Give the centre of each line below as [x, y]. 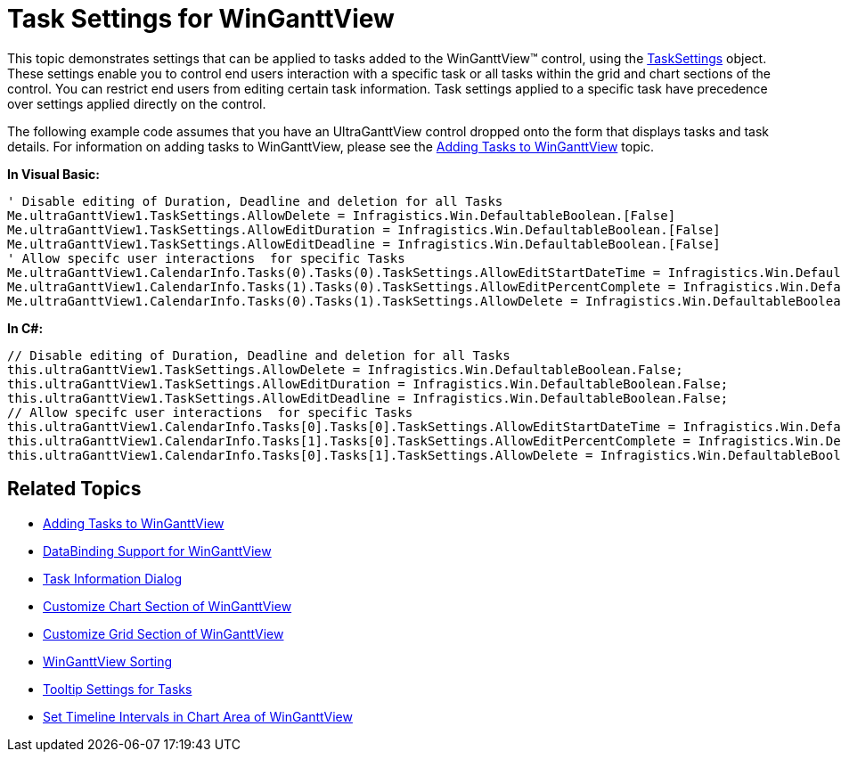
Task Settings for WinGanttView [201, 19]
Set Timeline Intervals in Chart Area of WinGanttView [198, 716]
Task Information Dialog [112, 578]
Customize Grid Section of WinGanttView [163, 633]
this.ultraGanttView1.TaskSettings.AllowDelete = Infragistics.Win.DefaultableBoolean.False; [345, 369]
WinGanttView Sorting [108, 661]
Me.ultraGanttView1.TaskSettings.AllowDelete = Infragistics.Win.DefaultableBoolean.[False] [342, 215]
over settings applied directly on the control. [137, 103]
